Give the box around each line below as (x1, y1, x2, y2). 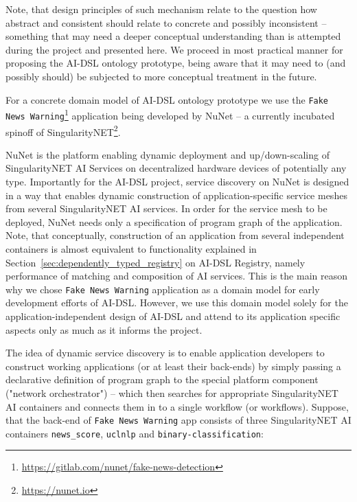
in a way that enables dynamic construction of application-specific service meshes (5, 187, 347, 202)
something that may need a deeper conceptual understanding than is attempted (5, 29, 341, 43)
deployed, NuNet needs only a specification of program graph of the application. (5, 214, 343, 229)
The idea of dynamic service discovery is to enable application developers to (5, 345, 325, 360)
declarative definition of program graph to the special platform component (5, 372, 319, 387)
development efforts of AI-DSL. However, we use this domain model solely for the (5, 295, 348, 310)
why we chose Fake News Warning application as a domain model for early (5, 282, 320, 296)
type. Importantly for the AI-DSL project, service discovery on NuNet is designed (5, 174, 349, 188)
